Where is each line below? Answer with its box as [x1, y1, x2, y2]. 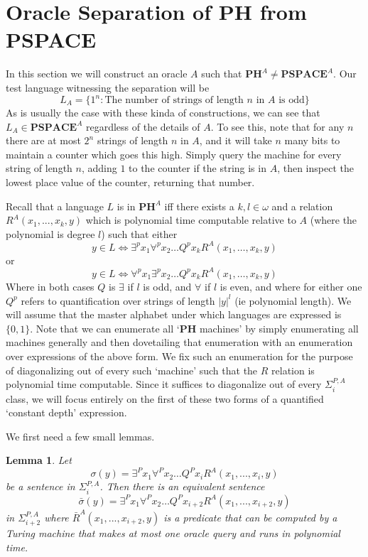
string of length [6, 161, 72, 175]
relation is [271, 362, 315, 377]
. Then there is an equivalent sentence [99, 479, 265, 494]
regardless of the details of [85, 119, 200, 134]
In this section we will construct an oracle [6, 66, 188, 81]
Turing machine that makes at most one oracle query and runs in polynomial [6, 525, 340, 540]
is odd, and [143, 278, 192, 293]
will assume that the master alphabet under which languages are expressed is [6, 307, 342, 322]
